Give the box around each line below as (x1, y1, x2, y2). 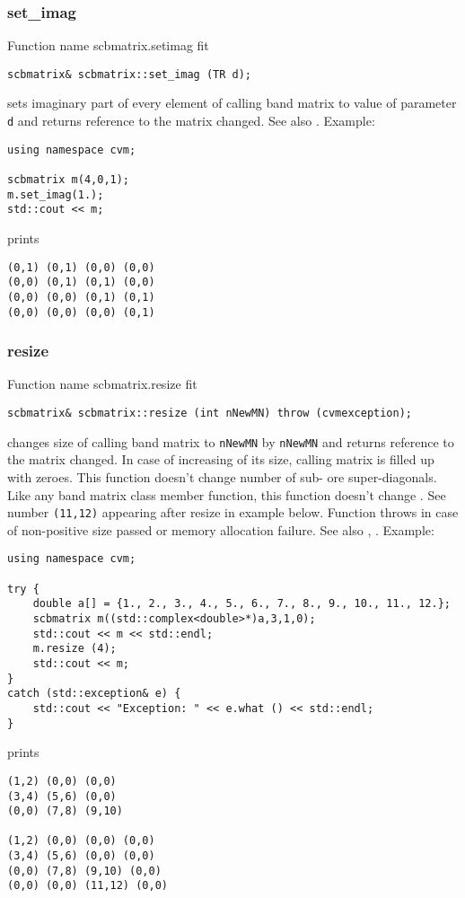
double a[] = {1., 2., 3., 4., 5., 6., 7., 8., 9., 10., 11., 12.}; (32, 597, 451, 611)
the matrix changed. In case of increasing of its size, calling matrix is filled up (7, 450, 434, 469)
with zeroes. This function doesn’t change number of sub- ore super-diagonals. (7, 467, 437, 486)
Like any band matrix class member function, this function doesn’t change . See (7, 485, 446, 504)
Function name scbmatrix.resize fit (7, 374, 197, 393)
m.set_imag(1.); (7, 188, 104, 201)
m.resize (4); (32, 642, 117, 656)
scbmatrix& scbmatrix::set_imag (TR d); (7, 67, 252, 81)
